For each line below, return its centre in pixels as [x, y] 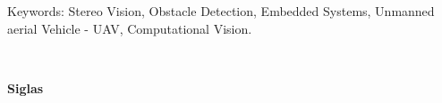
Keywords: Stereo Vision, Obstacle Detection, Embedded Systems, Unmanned [221, 11]
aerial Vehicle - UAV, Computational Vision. [130, 28]
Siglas [25, 87]
